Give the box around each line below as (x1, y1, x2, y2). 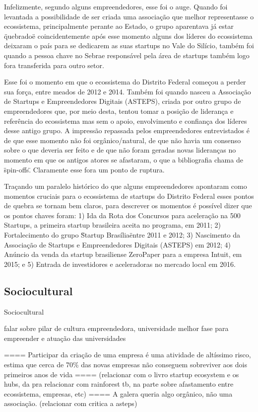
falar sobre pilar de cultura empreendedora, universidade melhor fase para (4, 323, 229, 333)
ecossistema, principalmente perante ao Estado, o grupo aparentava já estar (4, 21, 234, 31)
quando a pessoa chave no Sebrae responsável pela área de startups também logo (4, 50, 250, 60)
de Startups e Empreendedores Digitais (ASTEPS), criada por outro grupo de (4, 96, 241, 106)
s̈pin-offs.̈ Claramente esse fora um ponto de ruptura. (4, 164, 165, 174)
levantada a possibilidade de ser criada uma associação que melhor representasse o (4, 11, 254, 21)
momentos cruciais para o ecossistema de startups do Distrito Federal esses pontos (4, 190, 254, 201)
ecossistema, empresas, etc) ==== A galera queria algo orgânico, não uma (4, 388, 233, 399)
